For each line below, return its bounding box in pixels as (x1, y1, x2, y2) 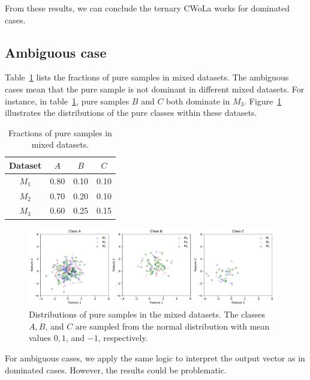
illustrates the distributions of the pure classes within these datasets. (5, 106, 257, 119)
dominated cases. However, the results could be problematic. (5, 363, 227, 376)
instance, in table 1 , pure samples (5, 94, 130, 107)
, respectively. (98, 331, 148, 344)
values (29, 331, 52, 344)
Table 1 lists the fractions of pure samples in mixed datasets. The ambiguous (5, 71, 289, 83)
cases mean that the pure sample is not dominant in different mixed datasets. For (5, 82, 305, 95)
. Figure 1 (244, 94, 282, 107)
